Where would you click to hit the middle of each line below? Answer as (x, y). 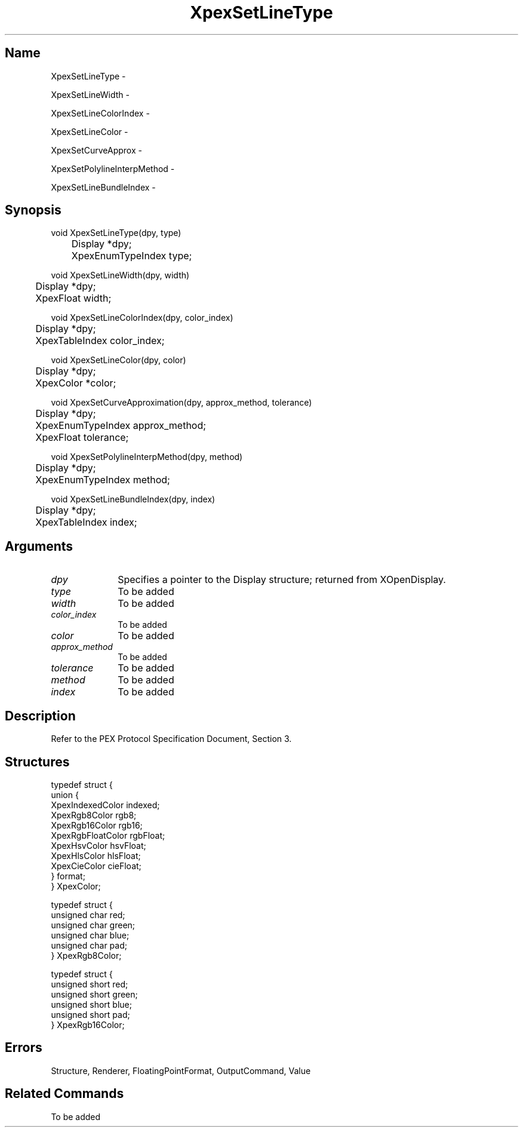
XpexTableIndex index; (86, 522)
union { (65, 794)
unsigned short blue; (91, 1004)
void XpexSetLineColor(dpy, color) (119, 360)
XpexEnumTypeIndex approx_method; (121, 426)
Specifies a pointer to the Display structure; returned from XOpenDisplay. (282, 580)
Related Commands (64, 1094)
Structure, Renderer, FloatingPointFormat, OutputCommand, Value (181, 1070)
